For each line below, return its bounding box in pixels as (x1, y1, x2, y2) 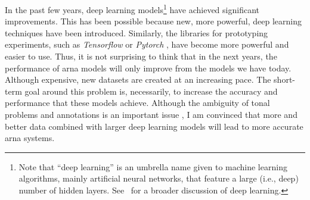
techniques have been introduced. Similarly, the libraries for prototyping (5, 26, 268, 39)
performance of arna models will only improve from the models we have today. (5, 61, 292, 74)
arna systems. (5, 132, 55, 144)
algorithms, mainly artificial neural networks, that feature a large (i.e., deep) (18, 172, 299, 185)
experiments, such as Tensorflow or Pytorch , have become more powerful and (5, 38, 289, 51)
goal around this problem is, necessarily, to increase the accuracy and (24, 85, 278, 97)
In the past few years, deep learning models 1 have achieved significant (5, 2, 259, 15)
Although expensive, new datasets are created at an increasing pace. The (5, 73, 271, 86)
